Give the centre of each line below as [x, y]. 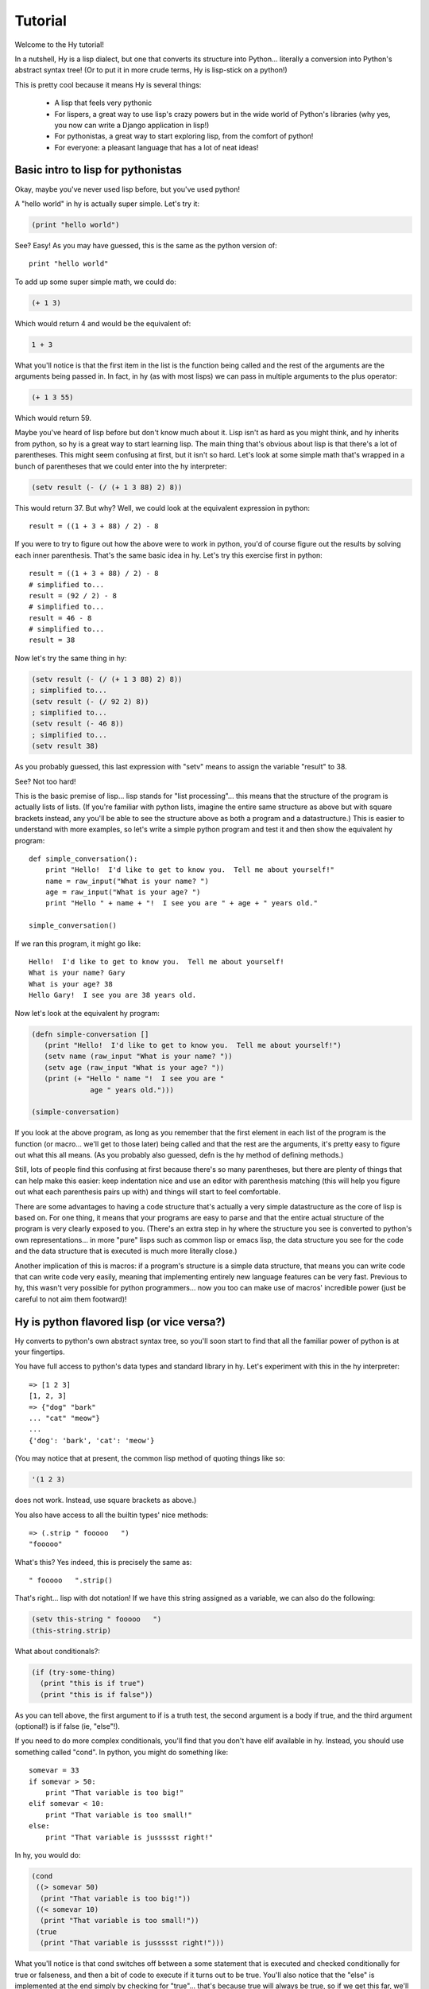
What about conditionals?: [58, 1651]
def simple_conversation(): [83, 858]
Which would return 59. [53, 418]
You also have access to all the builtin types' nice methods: [112, 1515]
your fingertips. [40, 1352]
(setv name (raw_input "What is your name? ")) [139, 1057]
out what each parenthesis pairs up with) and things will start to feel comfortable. [148, 1192]
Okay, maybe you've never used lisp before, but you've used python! [127, 189]
